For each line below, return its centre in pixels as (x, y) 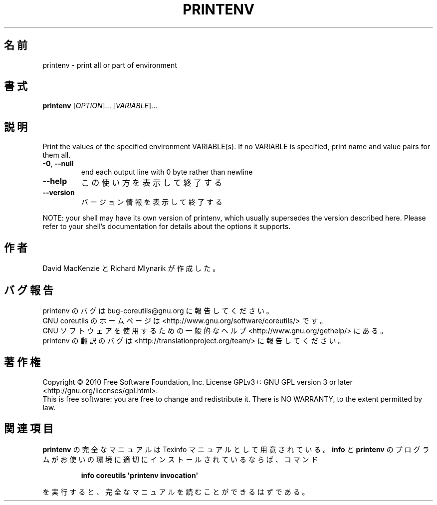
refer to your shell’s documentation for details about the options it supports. (167, 227)
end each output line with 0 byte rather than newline (167, 172)
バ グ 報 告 (29, 290)
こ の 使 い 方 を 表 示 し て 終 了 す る (152, 183)
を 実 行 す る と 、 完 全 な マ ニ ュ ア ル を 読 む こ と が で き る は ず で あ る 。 (176, 492)
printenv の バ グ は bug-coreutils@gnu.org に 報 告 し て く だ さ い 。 (158, 310)
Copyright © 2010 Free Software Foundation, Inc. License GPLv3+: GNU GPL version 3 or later (198, 382)
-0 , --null (58, 164)
